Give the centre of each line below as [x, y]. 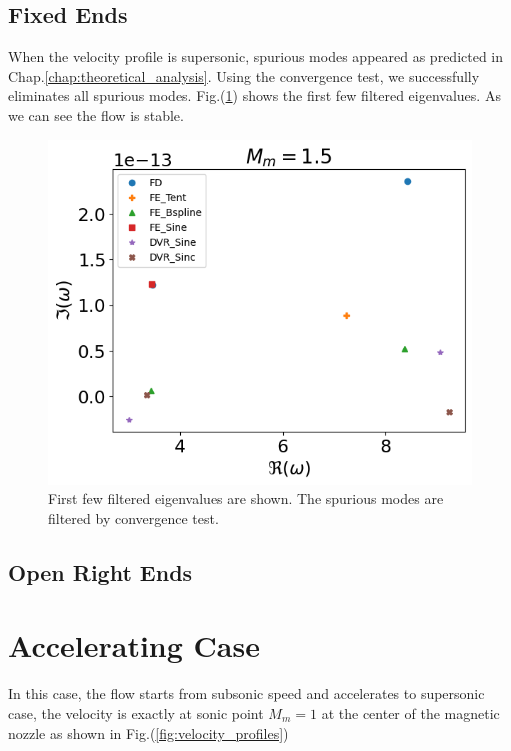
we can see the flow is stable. [96, 114]
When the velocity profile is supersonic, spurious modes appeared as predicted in [256, 56]
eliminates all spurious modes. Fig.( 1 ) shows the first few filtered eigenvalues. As [254, 95]
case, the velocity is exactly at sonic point [136, 713]
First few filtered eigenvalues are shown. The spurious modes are [246, 498]
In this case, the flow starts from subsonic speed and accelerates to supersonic [246, 693]
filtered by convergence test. [133, 517]
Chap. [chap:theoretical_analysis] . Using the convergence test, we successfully [244, 75]
